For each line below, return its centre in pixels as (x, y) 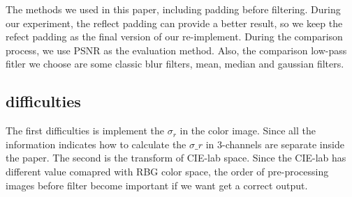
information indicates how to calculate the (96, 144)
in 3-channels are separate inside (275, 144)
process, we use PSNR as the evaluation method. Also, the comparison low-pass (176, 50)
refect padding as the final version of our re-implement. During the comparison (174, 37)
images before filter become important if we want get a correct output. (157, 185)
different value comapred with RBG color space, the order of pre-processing (167, 171)
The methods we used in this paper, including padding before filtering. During (173, 9)
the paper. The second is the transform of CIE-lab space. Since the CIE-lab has (176, 158)
